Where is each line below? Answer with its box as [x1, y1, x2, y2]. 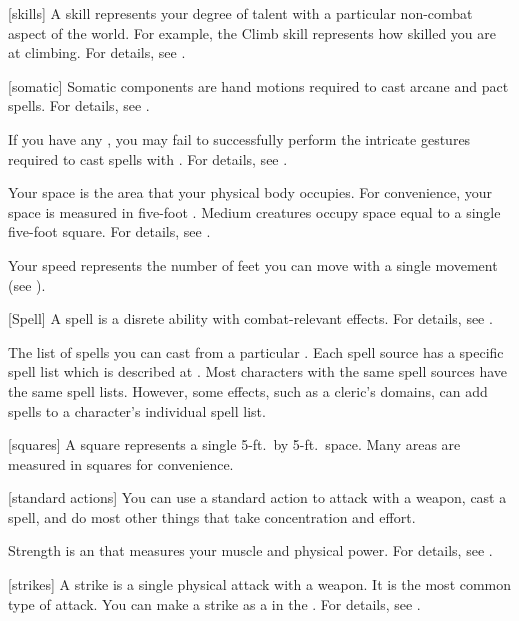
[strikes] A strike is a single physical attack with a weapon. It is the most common [8, 574, 512, 595]
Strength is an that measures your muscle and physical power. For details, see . [8, 540, 493, 561]
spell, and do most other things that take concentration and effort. [8, 506, 416, 527]
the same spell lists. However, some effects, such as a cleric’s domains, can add [8, 380, 488, 401]
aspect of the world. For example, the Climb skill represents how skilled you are [8, 22, 497, 43]
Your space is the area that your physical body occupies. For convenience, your [8, 182, 493, 203]
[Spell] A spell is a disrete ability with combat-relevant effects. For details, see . [8, 308, 493, 329]
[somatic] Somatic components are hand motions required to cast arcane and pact [8, 75, 509, 96]
